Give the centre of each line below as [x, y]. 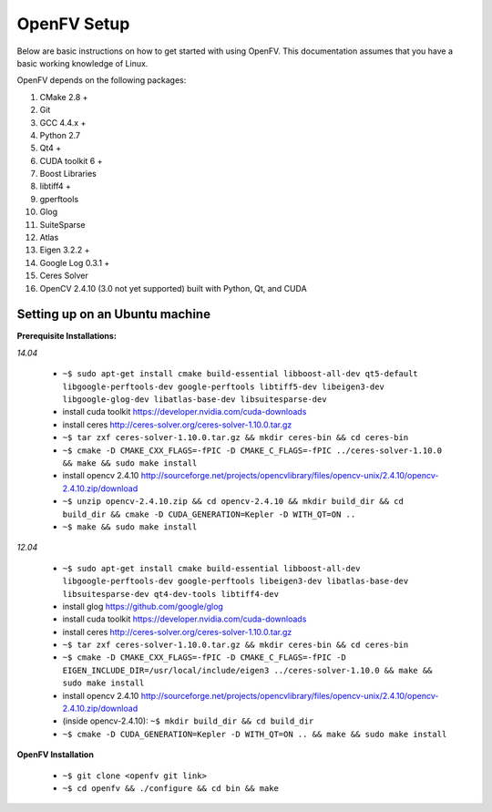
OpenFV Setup [73, 24]
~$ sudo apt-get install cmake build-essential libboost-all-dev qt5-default [240, 374]
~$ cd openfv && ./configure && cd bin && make [171, 788]
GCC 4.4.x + [63, 122]
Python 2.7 [60, 135]
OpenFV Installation [56, 755]
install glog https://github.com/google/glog [143, 606]
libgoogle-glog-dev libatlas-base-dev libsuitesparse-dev [195, 400]
